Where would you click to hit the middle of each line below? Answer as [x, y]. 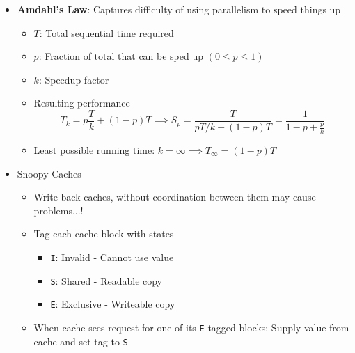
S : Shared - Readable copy [106, 280]
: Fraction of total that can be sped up [121, 56]
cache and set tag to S [81, 341]
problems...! [58, 210]
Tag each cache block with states [104, 234]
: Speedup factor [74, 79]
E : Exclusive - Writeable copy [113, 304]
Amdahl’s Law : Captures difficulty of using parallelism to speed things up [179, 9]
